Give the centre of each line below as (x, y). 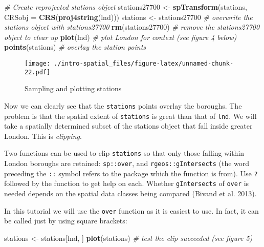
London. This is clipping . (43, 136)
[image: (38, 63)
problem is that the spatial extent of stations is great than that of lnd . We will (130, 116)
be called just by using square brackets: (66, 221)
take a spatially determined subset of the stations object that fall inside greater (128, 126)
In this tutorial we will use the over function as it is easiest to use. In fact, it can (131, 210)
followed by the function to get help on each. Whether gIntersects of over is (127, 183)
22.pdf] (38, 72)
